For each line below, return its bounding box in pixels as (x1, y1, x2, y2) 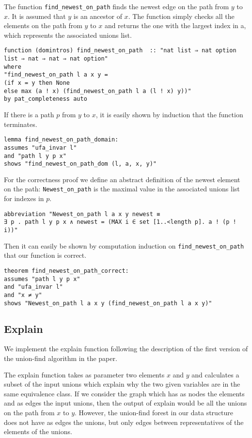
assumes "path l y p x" (4, 275, 80, 282)
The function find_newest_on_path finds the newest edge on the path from (4, 1, 229, 11)
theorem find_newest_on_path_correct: (4, 267, 129, 274)
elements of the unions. (4, 426, 72, 437)
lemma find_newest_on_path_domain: (4, 136, 119, 143)
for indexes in (4, 193, 44, 203)
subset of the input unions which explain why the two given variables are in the (4, 379, 240, 389)
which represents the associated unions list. (4, 30, 132, 40)
